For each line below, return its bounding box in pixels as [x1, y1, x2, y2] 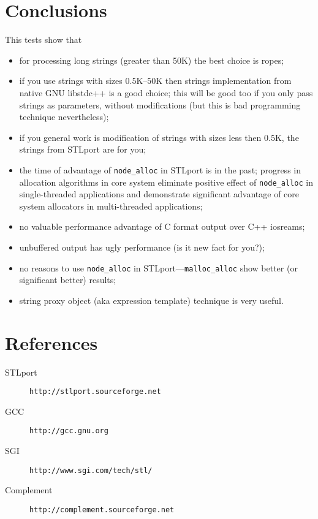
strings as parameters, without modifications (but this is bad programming [19, 98, 301, 111]
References [5, 330, 98, 355]
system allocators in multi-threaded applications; [19, 199, 203, 212]
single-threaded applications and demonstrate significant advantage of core [19, 188, 300, 200]
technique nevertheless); [19, 110, 109, 123]
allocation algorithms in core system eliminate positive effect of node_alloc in [19, 175, 313, 188]
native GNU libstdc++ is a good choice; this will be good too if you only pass [19, 86, 313, 99]
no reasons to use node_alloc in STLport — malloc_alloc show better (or [19, 261, 298, 274]
